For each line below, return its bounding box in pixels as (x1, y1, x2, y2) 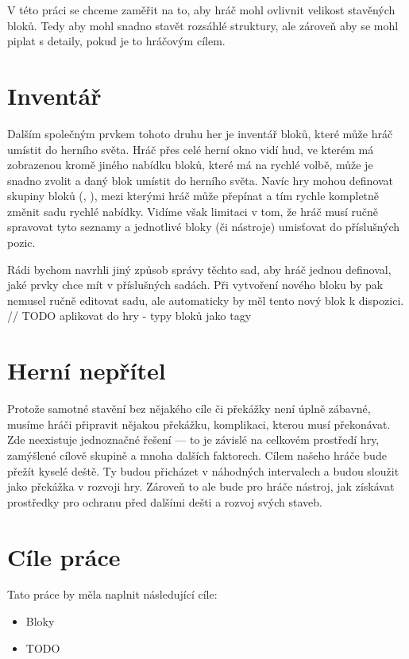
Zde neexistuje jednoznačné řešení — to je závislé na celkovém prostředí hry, (7, 431, 380, 448)
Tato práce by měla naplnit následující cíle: (7, 586, 218, 603)
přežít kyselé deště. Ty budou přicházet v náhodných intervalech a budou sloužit (7, 462, 399, 479)
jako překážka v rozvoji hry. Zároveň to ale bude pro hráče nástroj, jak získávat (7, 478, 395, 495)
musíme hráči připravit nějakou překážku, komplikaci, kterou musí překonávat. (7, 415, 391, 432)
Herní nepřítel (7, 354, 166, 387)
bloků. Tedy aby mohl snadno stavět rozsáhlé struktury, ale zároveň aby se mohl (7, 17, 399, 33)
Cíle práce (7, 540, 121, 572)
